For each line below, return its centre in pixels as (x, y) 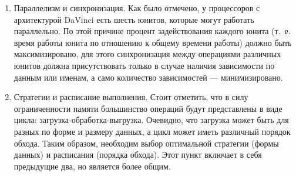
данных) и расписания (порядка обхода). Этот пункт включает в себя (138, 155)
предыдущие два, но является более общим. (92, 166)
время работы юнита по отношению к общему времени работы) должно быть (153, 42)
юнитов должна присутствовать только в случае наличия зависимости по (144, 65)
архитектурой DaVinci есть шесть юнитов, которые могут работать (134, 19)
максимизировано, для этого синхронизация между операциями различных (147, 54)
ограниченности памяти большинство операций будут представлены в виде (148, 108)
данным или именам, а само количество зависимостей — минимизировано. (148, 77)
